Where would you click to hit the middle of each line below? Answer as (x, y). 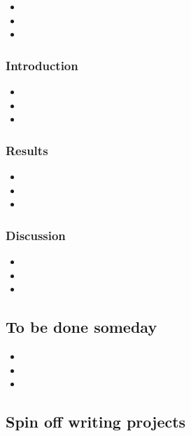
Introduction (42, 65)
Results (27, 150)
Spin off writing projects (96, 422)
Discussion (36, 235)
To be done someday (82, 327)
